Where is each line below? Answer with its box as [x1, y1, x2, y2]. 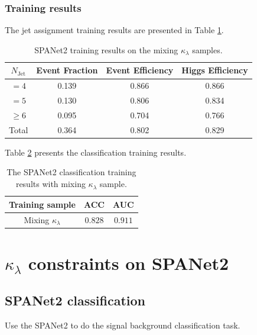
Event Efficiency [106, 64, 174, 76]
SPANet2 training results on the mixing [34, 43, 178, 56]
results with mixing [15, 178, 86, 190]
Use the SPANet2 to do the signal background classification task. [5, 319, 240, 331]
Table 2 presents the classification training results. [5, 146, 187, 158]
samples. [192, 43, 223, 56]
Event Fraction [36, 64, 98, 76]
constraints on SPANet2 [28, 250, 229, 275]
